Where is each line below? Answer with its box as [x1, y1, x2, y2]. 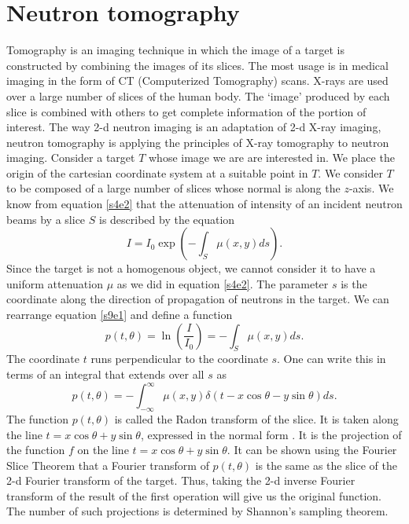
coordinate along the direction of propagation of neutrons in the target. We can [6, 291, 389, 307]
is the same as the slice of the [255, 456, 397, 473]
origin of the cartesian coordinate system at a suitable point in [6, 164, 308, 181]
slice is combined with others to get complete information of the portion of [6, 103, 367, 119]
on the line [77, 442, 129, 458]
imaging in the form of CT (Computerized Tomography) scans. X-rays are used [6, 72, 389, 89]
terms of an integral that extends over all [6, 366, 204, 383]
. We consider [318, 164, 383, 181]
